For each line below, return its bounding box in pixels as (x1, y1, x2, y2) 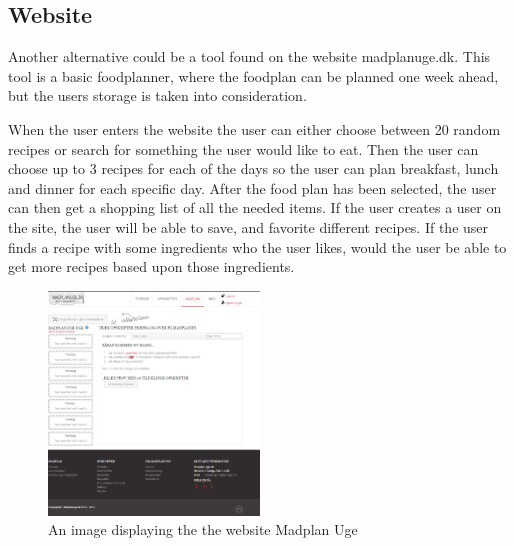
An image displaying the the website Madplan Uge (48, 519, 358, 540)
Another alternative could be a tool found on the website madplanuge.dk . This (8, 46, 491, 67)
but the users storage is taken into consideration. (8, 85, 307, 106)
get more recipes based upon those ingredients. (8, 256, 295, 277)
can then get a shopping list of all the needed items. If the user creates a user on (8, 197, 502, 218)
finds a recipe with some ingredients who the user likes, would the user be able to (8, 236, 507, 257)
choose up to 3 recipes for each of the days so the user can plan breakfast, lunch (8, 158, 499, 179)
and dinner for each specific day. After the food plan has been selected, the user (8, 177, 497, 198)
